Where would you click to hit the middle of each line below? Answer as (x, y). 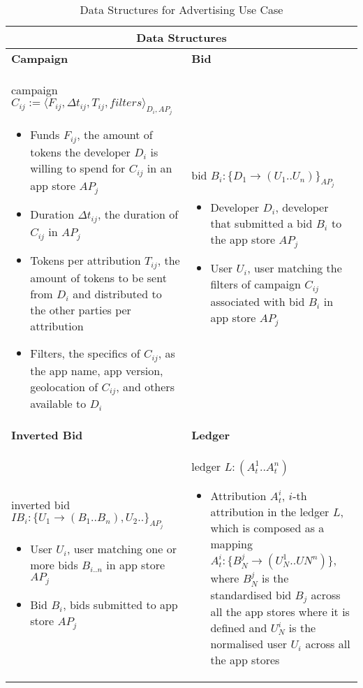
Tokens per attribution (86, 260)
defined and (239, 628)
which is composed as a (267, 528)
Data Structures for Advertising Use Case (181, 9)
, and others (145, 386)
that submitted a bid (261, 223)
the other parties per (81, 309)
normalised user (249, 644)
